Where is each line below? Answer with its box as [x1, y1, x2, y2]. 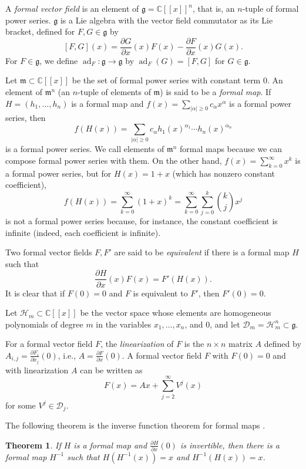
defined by [264, 338, 301, 350]
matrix [228, 338, 253, 350]
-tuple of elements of [78, 86, 151, 98]
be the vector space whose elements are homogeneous [80, 306, 271, 319]
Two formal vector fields [5, 246, 92, 258]
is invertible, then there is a [180, 438, 280, 451]
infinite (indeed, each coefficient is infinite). [5, 226, 161, 238]
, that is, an [192, 2, 235, 14]
